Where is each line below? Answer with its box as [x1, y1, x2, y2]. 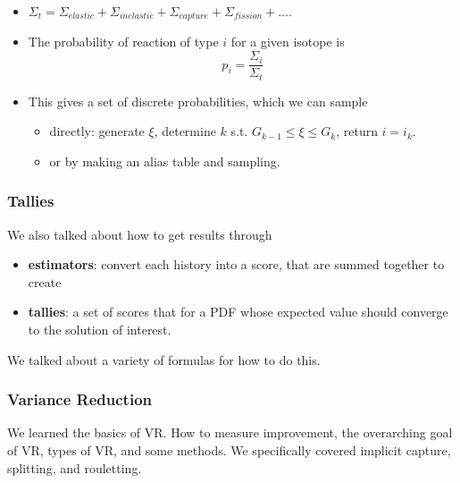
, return [336, 122, 378, 140]
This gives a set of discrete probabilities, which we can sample [28, 91, 368, 110]
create [28, 272, 62, 291]
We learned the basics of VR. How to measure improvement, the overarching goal [7, 423, 453, 442]
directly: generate [49, 122, 145, 140]
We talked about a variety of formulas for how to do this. [7, 350, 321, 369]
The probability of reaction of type [28, 32, 219, 51]
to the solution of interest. [28, 319, 171, 338]
